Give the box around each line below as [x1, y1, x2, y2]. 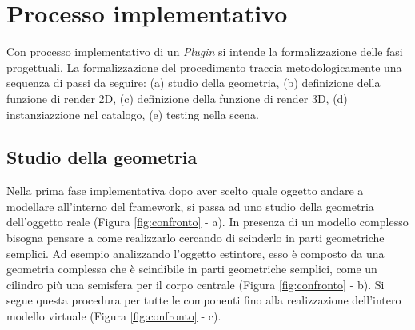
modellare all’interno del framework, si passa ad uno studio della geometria [6, 197, 374, 214]
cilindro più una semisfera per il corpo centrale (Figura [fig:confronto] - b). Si [6, 276, 385, 292]
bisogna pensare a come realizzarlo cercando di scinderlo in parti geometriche [6, 229, 385, 246]
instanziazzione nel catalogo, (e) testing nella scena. [6, 105, 259, 122]
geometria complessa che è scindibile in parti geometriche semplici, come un [6, 260, 377, 277]
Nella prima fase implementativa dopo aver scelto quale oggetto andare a [6, 182, 364, 199]
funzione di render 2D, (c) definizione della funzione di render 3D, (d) [6, 89, 348, 106]
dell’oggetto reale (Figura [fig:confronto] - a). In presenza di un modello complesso [6, 213, 409, 230]
